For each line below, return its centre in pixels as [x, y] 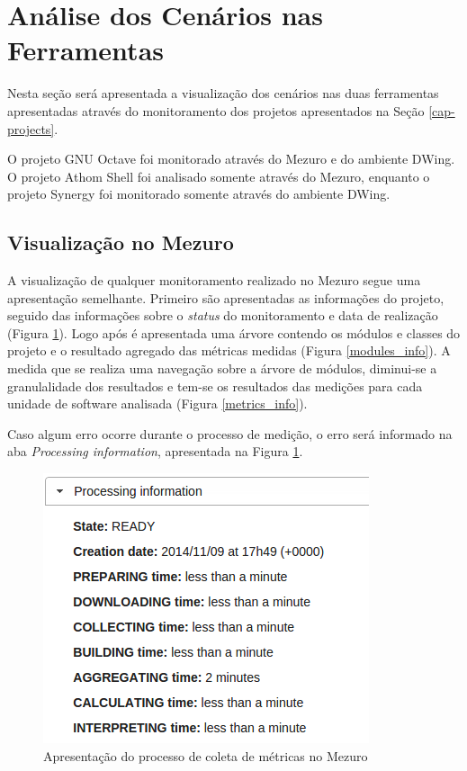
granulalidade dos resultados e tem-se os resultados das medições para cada [215, 385]
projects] [31, 128]
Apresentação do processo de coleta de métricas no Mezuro [206, 755]
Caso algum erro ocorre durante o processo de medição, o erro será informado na [230, 433]
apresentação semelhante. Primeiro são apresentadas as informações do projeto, [226, 297]
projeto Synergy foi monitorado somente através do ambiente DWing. [199, 194]
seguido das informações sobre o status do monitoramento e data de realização [223, 315]
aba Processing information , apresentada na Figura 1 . [155, 451]
